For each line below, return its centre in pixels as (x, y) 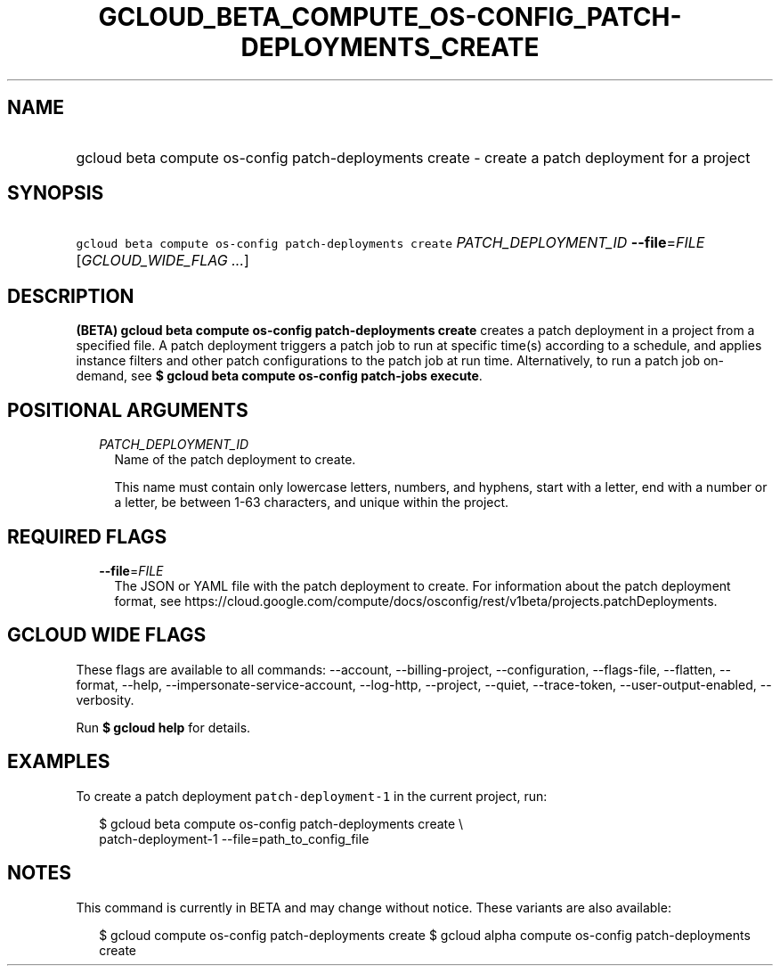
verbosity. (105, 699)
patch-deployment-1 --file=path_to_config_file (234, 838)
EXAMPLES (59, 762)
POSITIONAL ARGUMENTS (128, 410)
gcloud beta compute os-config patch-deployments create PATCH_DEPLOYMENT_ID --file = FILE (390, 243)
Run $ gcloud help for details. (163, 727)
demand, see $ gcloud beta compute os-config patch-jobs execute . (279, 376)
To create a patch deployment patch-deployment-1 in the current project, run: (312, 796)
